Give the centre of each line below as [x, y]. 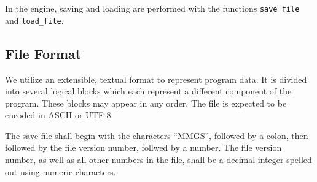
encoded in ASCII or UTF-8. [59, 115]
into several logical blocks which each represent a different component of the [148, 91]
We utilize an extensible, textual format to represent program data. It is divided [156, 79]
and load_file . [34, 20]
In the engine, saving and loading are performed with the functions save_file [152, 8]
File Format [43, 53]
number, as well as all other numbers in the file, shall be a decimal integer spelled [158, 160]
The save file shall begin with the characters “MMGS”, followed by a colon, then [157, 135]
